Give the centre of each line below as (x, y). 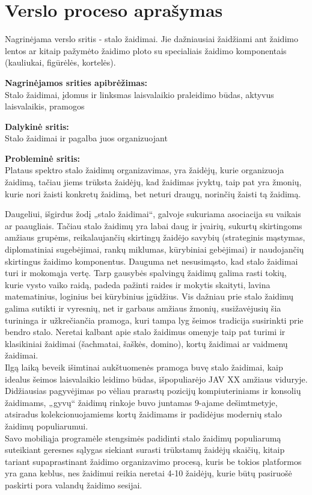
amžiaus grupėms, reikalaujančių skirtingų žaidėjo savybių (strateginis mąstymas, (155, 237)
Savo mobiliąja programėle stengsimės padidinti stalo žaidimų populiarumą (143, 438)
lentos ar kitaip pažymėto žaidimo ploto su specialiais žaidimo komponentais (146, 50)
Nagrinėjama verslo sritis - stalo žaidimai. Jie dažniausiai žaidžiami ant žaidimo (151, 39)
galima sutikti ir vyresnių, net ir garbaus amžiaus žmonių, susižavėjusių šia (143, 308)
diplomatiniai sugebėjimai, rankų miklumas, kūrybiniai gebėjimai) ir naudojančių (154, 249)
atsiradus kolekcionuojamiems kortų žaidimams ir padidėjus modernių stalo (143, 414)
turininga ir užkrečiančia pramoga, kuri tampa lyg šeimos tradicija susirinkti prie (154, 320)
